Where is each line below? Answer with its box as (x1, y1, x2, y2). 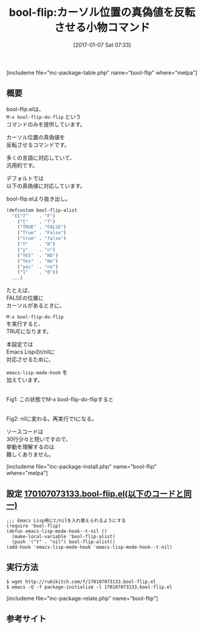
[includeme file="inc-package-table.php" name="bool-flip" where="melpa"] (6, 69, 198, 76)
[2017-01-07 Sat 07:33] (73, 41, 131, 49)
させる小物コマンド (53, 21, 150, 35)
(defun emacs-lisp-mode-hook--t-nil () (6, 528, 108, 534)
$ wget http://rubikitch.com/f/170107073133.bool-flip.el (6, 579, 156, 585)
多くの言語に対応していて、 (6, 154, 75, 161)
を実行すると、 (6, 320, 44, 328)
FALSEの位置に (6, 294, 44, 301)
